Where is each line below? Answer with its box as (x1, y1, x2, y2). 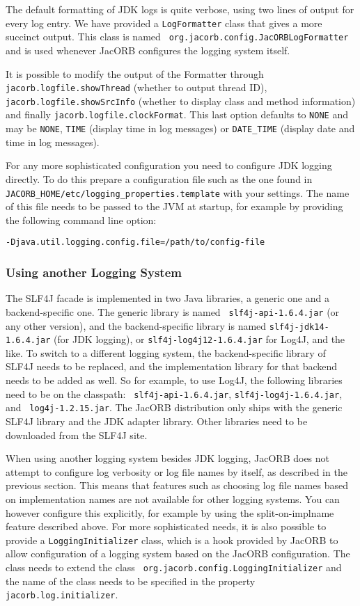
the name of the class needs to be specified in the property (6, 573, 256, 588)
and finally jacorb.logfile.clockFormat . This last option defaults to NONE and (6, 107, 348, 122)
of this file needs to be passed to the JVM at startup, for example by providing (6, 199, 343, 214)
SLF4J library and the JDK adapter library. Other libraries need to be (6, 413, 308, 428)
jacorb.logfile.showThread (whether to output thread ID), (6, 80, 267, 95)
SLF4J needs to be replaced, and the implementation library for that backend (6, 359, 338, 374)
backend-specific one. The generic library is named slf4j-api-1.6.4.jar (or (6, 304, 340, 319)
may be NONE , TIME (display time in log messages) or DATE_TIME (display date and (6, 121, 355, 136)
